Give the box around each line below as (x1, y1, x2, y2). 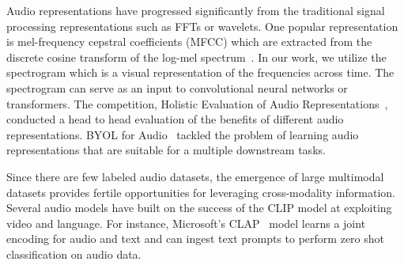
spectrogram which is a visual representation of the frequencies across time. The (6, 64, 395, 81)
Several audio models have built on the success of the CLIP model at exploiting (6, 199, 392, 216)
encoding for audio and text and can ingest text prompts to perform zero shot (6, 230, 385, 247)
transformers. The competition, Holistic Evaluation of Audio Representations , (6, 95, 388, 112)
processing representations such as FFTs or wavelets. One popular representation (6, 17, 398, 34)
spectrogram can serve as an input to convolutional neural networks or (6, 79, 348, 96)
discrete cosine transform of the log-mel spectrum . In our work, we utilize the (6, 48, 387, 65)
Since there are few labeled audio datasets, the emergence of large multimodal (6, 168, 384, 184)
